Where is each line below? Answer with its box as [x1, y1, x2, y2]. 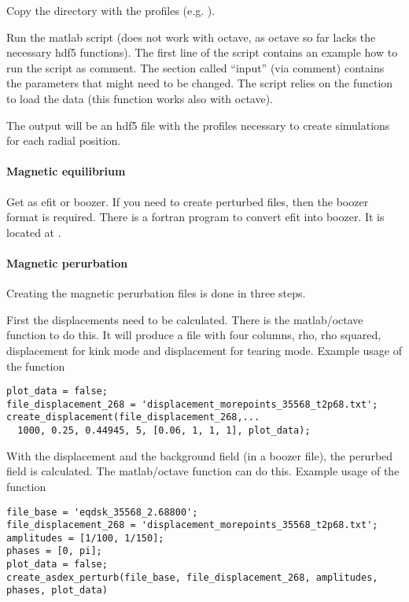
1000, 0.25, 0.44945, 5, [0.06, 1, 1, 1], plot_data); [17, 425, 311, 437]
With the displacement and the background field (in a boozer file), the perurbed [6, 447, 393, 464]
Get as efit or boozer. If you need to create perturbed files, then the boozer [6, 193, 369, 209]
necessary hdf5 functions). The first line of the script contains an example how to [6, 44, 398, 61]
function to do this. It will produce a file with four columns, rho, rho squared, [6, 327, 381, 343]
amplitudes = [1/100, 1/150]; [6, 532, 164, 544]
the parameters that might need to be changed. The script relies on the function [6, 75, 393, 91]
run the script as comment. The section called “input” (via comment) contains [6, 59, 385, 76]
